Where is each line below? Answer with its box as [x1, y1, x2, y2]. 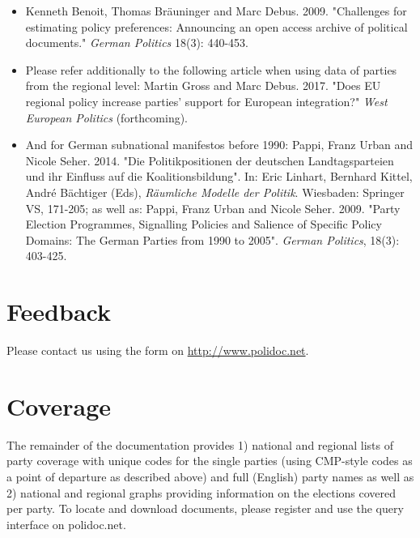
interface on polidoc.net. [6, 515, 126, 532]
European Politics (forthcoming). [25, 109, 189, 126]
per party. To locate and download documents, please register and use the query [6, 500, 404, 517]
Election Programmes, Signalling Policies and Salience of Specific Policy [25, 216, 382, 233]
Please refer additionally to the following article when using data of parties [25, 61, 397, 78]
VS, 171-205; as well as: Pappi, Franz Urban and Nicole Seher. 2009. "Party [25, 199, 401, 216]
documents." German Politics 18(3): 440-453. [25, 34, 248, 51]
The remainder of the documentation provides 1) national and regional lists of [6, 436, 393, 453]
